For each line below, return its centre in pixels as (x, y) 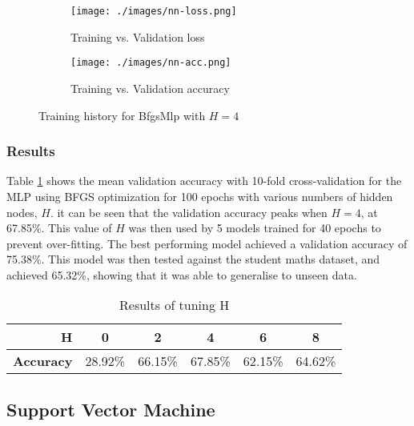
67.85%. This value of (59, 228)
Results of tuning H (175, 305)
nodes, (22, 212)
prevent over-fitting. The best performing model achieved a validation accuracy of (207, 243)
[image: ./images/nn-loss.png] (154, 11)
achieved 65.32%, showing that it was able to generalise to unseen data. (182, 274)
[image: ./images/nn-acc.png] (151, 63)
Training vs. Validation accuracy (150, 88)
